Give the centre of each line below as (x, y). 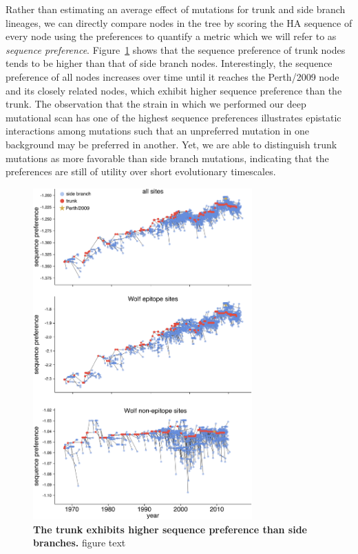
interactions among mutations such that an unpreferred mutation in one (158, 131)
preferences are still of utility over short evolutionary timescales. (141, 171)
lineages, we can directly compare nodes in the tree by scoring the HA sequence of (179, 22)
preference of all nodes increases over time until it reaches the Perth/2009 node (172, 76)
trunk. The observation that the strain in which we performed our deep (156, 104)
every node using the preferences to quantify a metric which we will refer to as (171, 36)
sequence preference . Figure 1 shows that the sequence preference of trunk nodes (176, 49)
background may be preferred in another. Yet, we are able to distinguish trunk (171, 144)
